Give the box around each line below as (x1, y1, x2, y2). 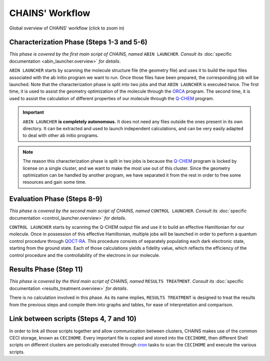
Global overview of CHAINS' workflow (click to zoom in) (9, 25, 124, 31)
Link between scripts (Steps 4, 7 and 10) (9, 314, 137, 323)
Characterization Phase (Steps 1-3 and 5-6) (9, 38, 147, 47)
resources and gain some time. (22, 179, 87, 185)
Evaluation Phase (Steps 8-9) (9, 195, 102, 203)
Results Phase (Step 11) (9, 265, 83, 274)
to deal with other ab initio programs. (22, 133, 99, 139)
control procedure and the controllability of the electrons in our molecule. (9, 252, 160, 258)
